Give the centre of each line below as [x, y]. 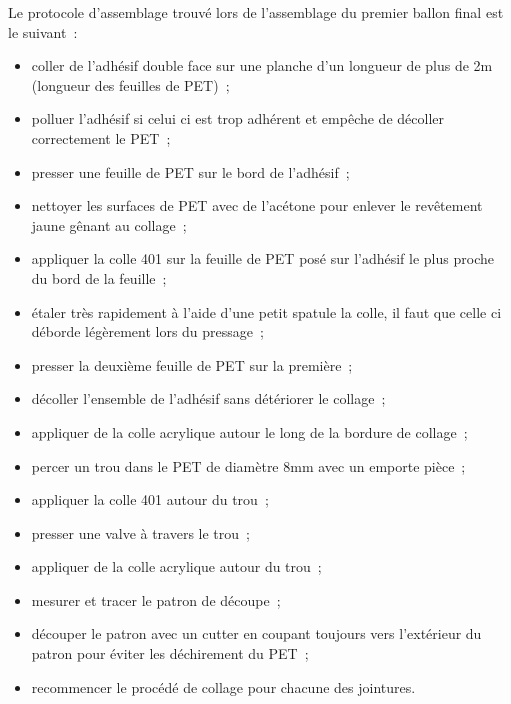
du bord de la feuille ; [99, 277]
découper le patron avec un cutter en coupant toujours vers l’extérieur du [256, 633]
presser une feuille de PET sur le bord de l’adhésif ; [190, 171]
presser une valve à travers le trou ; [140, 532]
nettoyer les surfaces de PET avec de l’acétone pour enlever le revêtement [257, 205]
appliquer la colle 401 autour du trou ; [150, 499]
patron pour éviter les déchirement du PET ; [170, 653]
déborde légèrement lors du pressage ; [147, 331]
